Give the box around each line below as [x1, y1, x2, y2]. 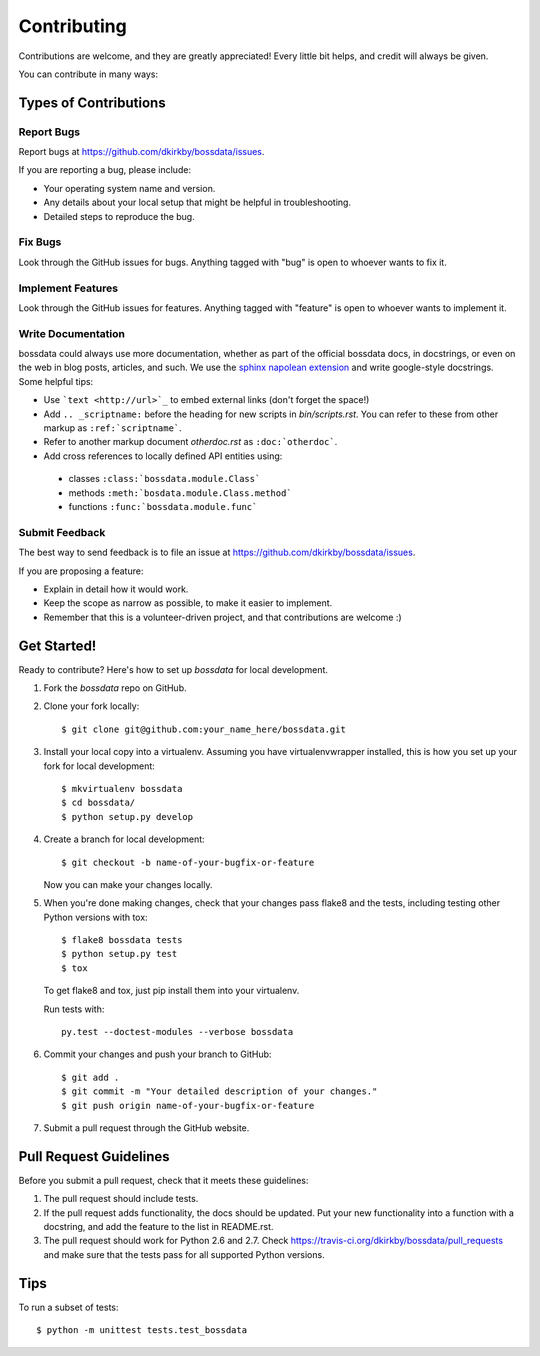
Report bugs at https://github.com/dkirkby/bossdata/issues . [18, 146, 265, 158]
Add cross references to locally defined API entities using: [43, 450, 283, 462]
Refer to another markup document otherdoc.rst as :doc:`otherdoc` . [43, 436, 338, 448]
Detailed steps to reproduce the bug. [43, 210, 195, 222]
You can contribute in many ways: [18, 68, 159, 80]
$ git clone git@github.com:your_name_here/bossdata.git [61, 723, 347, 735]
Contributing [18, 15, 127, 37]
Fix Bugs [18, 235, 62, 249]
